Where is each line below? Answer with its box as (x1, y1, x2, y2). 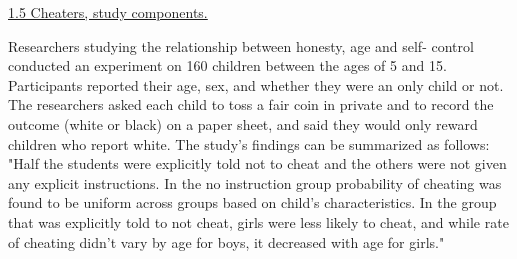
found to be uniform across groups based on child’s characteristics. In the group (8, 192, 497, 213)
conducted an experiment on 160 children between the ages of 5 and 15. (8, 55, 447, 76)
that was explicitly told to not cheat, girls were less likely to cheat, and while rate (8, 211, 509, 232)
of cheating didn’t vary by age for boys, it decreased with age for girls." (8, 231, 445, 252)
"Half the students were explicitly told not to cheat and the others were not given (8, 153, 507, 174)
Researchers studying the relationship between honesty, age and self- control (8, 35, 474, 56)
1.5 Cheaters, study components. (8, 2, 208, 22)
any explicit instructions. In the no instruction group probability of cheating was (8, 172, 502, 193)
